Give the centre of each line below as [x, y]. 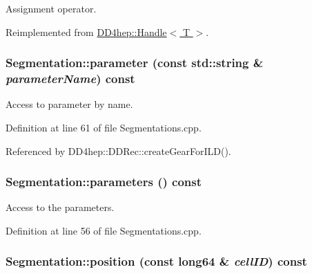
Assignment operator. [51, 8]
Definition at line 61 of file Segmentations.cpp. [104, 127]
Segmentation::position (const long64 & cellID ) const [156, 261]
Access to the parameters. [60, 207]
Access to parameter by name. [69, 104]
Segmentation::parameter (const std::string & [135, 63]
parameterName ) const [70, 79]
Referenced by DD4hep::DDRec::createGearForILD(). [118, 150]
